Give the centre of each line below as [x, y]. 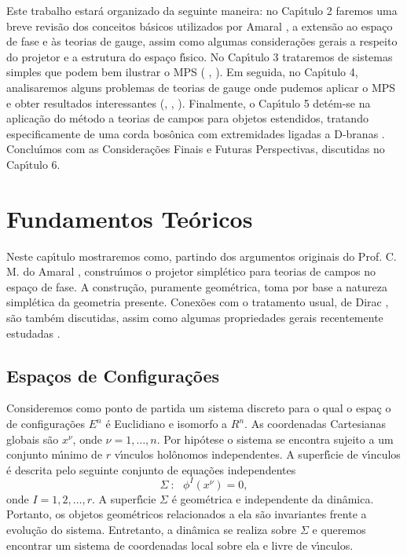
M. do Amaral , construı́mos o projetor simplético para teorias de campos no [191, 271]
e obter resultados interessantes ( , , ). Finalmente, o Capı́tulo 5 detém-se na [189, 102]
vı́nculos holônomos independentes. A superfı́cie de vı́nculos [257, 454]
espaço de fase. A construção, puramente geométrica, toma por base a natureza [197, 286]
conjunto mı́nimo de [55, 454]
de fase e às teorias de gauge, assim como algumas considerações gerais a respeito [202, 41]
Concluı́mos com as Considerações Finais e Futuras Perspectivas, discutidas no [196, 149]
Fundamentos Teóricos [130, 218]
